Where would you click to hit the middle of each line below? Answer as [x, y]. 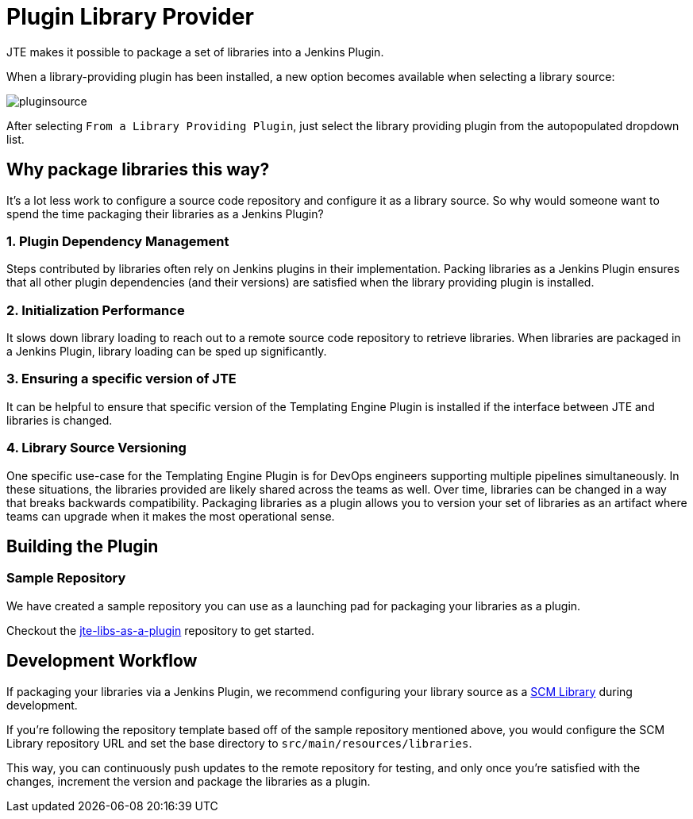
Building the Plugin [83, 547]
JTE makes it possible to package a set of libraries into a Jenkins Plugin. [195, 52]
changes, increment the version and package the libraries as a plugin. [189, 781]
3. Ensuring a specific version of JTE [121, 379]
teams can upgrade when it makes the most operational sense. [171, 516]
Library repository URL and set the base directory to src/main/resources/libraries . [239, 743]
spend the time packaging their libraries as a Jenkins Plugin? [165, 213]
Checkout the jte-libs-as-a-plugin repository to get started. [160, 630]
